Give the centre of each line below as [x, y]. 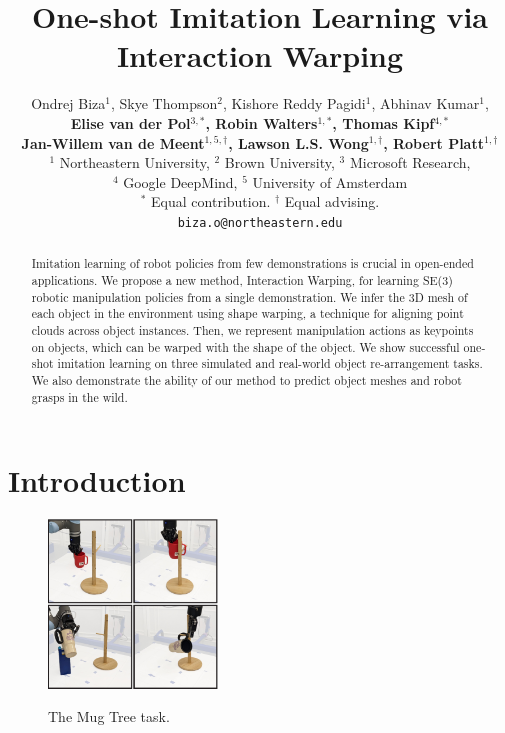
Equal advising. [332, 201]
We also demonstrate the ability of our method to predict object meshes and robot [246, 379]
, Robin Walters [261, 122]
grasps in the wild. [79, 396]
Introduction [97, 480]
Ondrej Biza [68, 103]
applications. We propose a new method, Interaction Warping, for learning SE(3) [242, 279]
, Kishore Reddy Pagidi [294, 103]
